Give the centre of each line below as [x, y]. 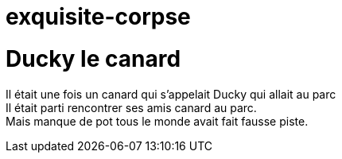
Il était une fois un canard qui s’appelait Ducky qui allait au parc [171, 94]
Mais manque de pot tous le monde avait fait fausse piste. [157, 121]
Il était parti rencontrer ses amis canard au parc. [131, 107]
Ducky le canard [93, 58]
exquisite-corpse [98, 17]
